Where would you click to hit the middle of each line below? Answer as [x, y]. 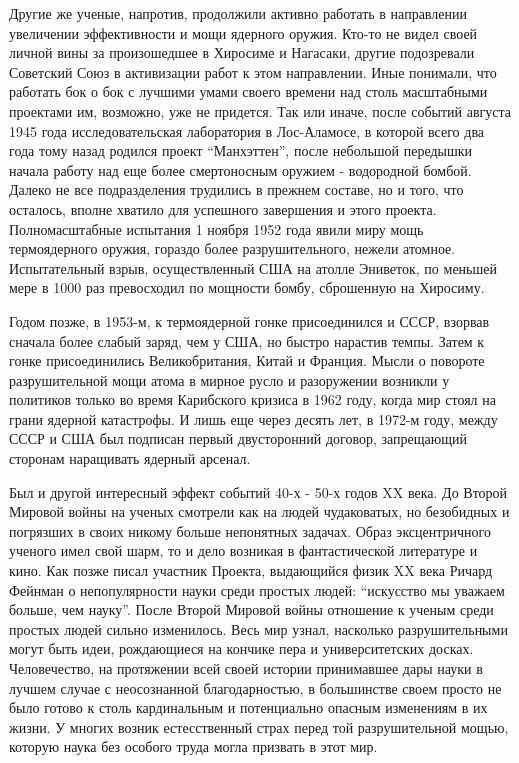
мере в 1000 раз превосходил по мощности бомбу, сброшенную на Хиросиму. [247, 287]
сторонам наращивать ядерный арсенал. [130, 458]
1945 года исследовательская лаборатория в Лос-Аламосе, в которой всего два [247, 130]
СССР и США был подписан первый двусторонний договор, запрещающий [238, 438]
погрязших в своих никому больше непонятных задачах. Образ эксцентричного [250, 530]
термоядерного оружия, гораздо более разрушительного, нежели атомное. [232, 248]
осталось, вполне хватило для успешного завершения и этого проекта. [223, 208]
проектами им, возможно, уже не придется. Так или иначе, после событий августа [260, 110]
